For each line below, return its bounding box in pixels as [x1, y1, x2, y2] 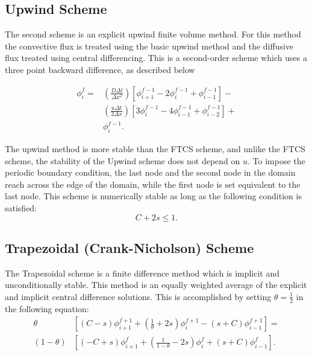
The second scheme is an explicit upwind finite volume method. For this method [5, 28, 301, 40]
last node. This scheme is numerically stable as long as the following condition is [5, 190, 302, 202]
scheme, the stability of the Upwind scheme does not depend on [5, 154, 240, 167]
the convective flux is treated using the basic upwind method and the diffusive [5, 39, 294, 52]
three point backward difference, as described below [5, 63, 195, 75]
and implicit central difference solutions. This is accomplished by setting [5, 290, 272, 302]
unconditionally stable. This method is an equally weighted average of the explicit [5, 278, 307, 291]
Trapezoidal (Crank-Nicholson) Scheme [5, 238, 254, 257]
